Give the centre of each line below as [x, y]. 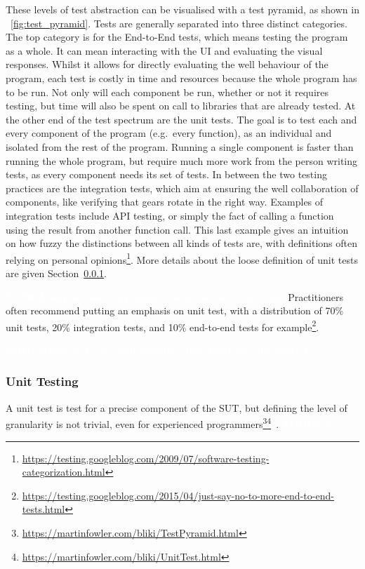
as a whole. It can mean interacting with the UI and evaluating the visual [164, 50]
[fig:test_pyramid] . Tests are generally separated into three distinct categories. [179, 23]
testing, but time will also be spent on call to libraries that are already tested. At [181, 106]
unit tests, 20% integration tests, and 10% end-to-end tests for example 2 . [162, 326]
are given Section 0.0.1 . [56, 273]
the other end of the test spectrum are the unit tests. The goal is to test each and [181, 119]
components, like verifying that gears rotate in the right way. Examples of [165, 202]
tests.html [44, 509]
